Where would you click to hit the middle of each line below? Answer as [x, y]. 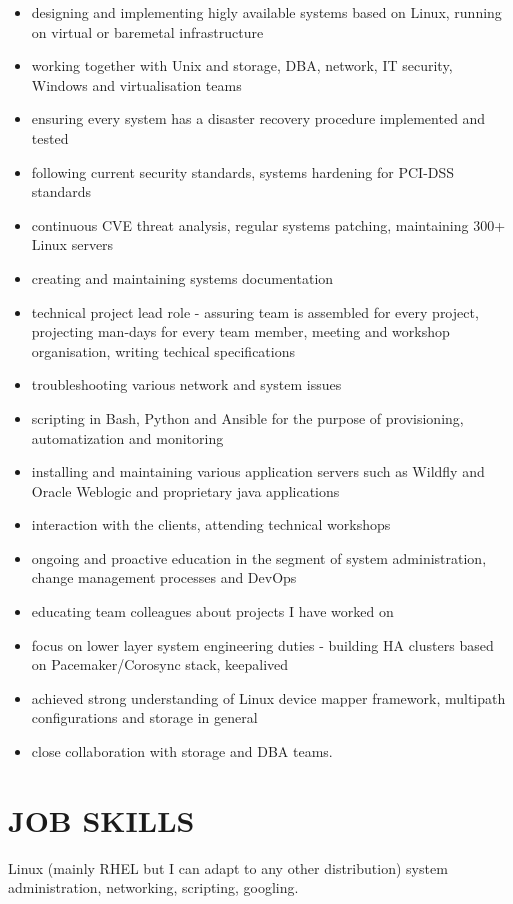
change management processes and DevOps [164, 577]
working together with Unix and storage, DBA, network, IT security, [242, 65]
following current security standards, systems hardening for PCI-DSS [243, 171]
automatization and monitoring [127, 437]
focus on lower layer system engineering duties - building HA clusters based [262, 644]
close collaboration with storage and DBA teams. [182, 751]
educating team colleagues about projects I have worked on [212, 611]
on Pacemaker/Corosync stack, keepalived [160, 664]
